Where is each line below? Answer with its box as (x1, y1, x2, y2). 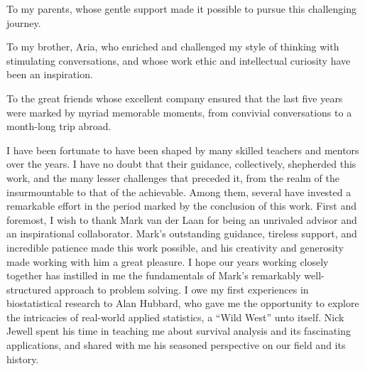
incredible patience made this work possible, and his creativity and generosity (6, 240, 344, 254)
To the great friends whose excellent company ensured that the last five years (6, 90, 343, 105)
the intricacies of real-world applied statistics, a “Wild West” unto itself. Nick (6, 309, 344, 324)
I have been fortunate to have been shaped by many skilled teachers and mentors (6, 142, 359, 157)
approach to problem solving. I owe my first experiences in (54, 281, 309, 296)
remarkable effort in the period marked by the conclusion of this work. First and (6, 198, 357, 213)
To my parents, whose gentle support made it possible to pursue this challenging (6, 1, 356, 16)
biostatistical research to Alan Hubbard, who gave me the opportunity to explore (6, 296, 359, 311)
